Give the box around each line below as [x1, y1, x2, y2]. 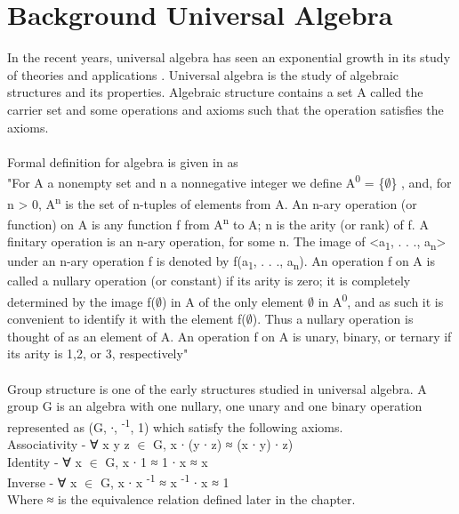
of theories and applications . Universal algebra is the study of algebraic [7, 65, 399, 84]
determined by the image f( [7, 292, 156, 310]
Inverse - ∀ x [7, 472, 77, 491]
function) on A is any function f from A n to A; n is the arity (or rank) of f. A [7, 212, 429, 233]
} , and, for [391, 173, 452, 191]
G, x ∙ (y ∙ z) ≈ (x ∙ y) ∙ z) [153, 434, 294, 453]
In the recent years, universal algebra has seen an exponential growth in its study [7, 48, 451, 67]
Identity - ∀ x [7, 452, 82, 470]
